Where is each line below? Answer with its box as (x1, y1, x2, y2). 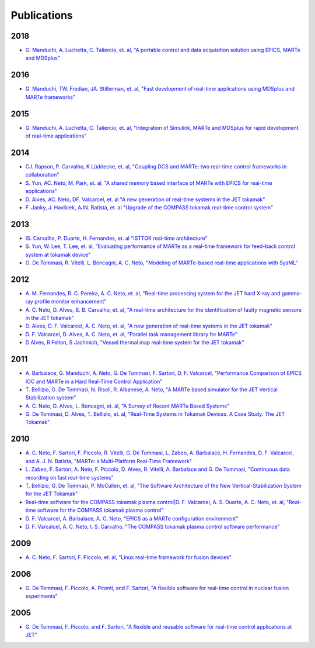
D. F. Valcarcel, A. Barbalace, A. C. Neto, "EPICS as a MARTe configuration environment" (25, 515, 239, 522)
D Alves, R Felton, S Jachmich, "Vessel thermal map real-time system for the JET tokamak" (25, 339, 244, 346)
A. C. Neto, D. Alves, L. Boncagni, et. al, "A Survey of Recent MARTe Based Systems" (25, 402, 230, 409)
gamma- (281, 289, 303, 297)
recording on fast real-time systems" (25, 474, 114, 481)
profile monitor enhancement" (34, 298, 107, 305)
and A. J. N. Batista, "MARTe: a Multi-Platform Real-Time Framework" (25, 457, 192, 464)
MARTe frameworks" (25, 94, 76, 101)
